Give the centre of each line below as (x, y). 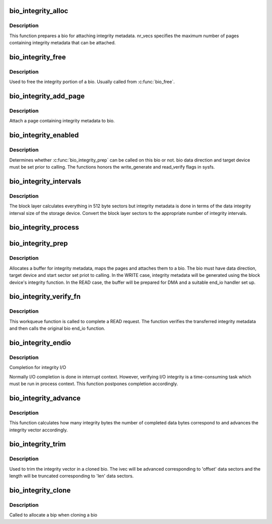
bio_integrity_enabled (44, 135)
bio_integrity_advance (45, 398)
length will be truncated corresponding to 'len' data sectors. (72, 476)
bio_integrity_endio (40, 343)
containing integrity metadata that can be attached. (62, 43)
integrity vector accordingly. (39, 430)
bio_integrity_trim (38, 444)
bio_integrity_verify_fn (45, 297)
